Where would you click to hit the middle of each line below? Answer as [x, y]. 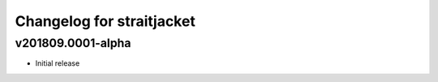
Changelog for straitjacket [105, 21]
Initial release [58, 63]
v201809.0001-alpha [73, 43]
